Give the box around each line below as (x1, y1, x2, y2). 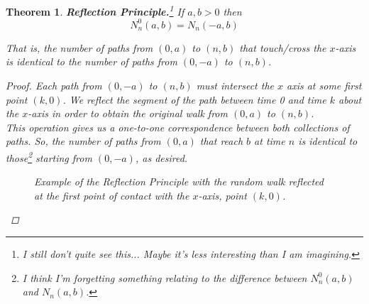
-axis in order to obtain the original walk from (28, 106, 228, 121)
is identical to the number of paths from (6, 54, 177, 69)
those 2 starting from (6, 148, 92, 165)
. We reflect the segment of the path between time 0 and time (62, 92, 326, 107)
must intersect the (196, 77, 274, 92)
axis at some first (287, 77, 362, 92)
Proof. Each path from (6, 77, 102, 92)
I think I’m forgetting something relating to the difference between (22, 270, 307, 285)
